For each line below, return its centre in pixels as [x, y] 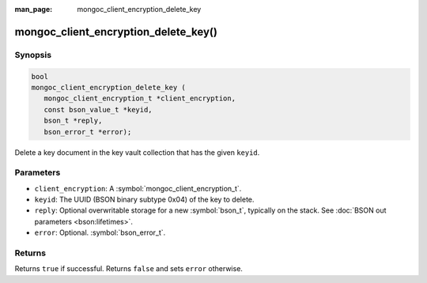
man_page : [34, 9]
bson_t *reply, [73, 121]
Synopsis [33, 55]
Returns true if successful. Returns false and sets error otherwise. [128, 269]
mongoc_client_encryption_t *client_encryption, [140, 98]
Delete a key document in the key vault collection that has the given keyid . [137, 152]
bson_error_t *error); [88, 132]
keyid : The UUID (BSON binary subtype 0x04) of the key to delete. [144, 200]
